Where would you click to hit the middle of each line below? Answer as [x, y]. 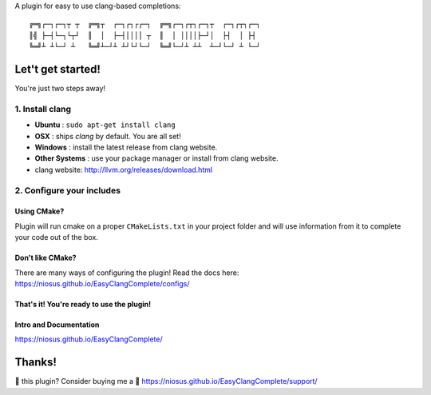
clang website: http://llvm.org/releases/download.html [124, 170]
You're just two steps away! [60, 89]
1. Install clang [43, 109]
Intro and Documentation [57, 325]
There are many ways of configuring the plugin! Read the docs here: [127, 273]
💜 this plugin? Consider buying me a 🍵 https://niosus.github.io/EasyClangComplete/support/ [166, 381]
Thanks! [36, 363]
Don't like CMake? [45, 258]
